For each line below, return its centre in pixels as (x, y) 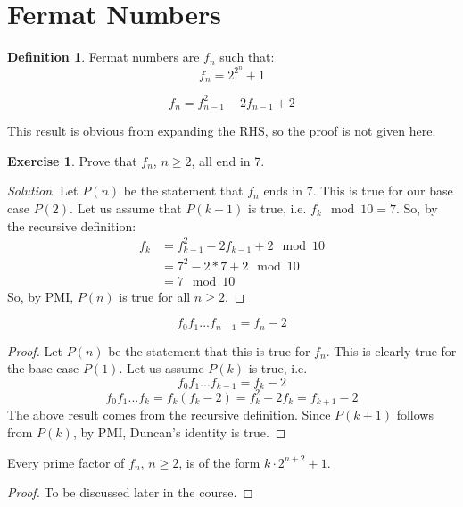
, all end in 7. (228, 160)
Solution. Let (43, 191)
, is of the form (219, 462)
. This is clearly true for (391, 350)
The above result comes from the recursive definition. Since (169, 415)
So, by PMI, (41, 296)
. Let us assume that (126, 208)
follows (415, 415)
